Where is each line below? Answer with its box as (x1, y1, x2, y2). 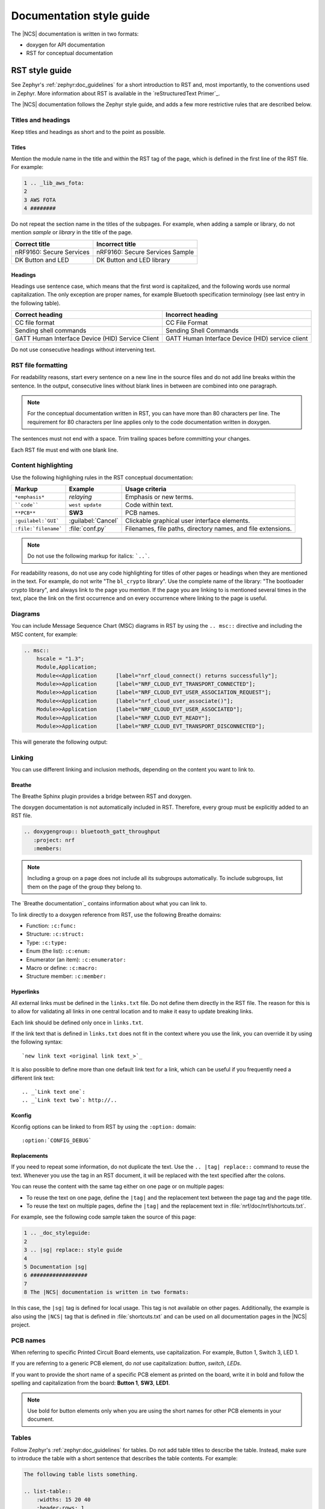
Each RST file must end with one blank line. (11, 446, 119, 453)
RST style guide (11, 65, 72, 75)
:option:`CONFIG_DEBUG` (22, 1137, 92, 1144)
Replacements (11, 1152, 48, 1160)
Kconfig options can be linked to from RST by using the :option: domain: (11, 1123, 197, 1130)
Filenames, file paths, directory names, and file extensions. (125, 525, 292, 533)
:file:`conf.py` (69, 525, 107, 533)
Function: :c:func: (26, 922, 76, 930)
